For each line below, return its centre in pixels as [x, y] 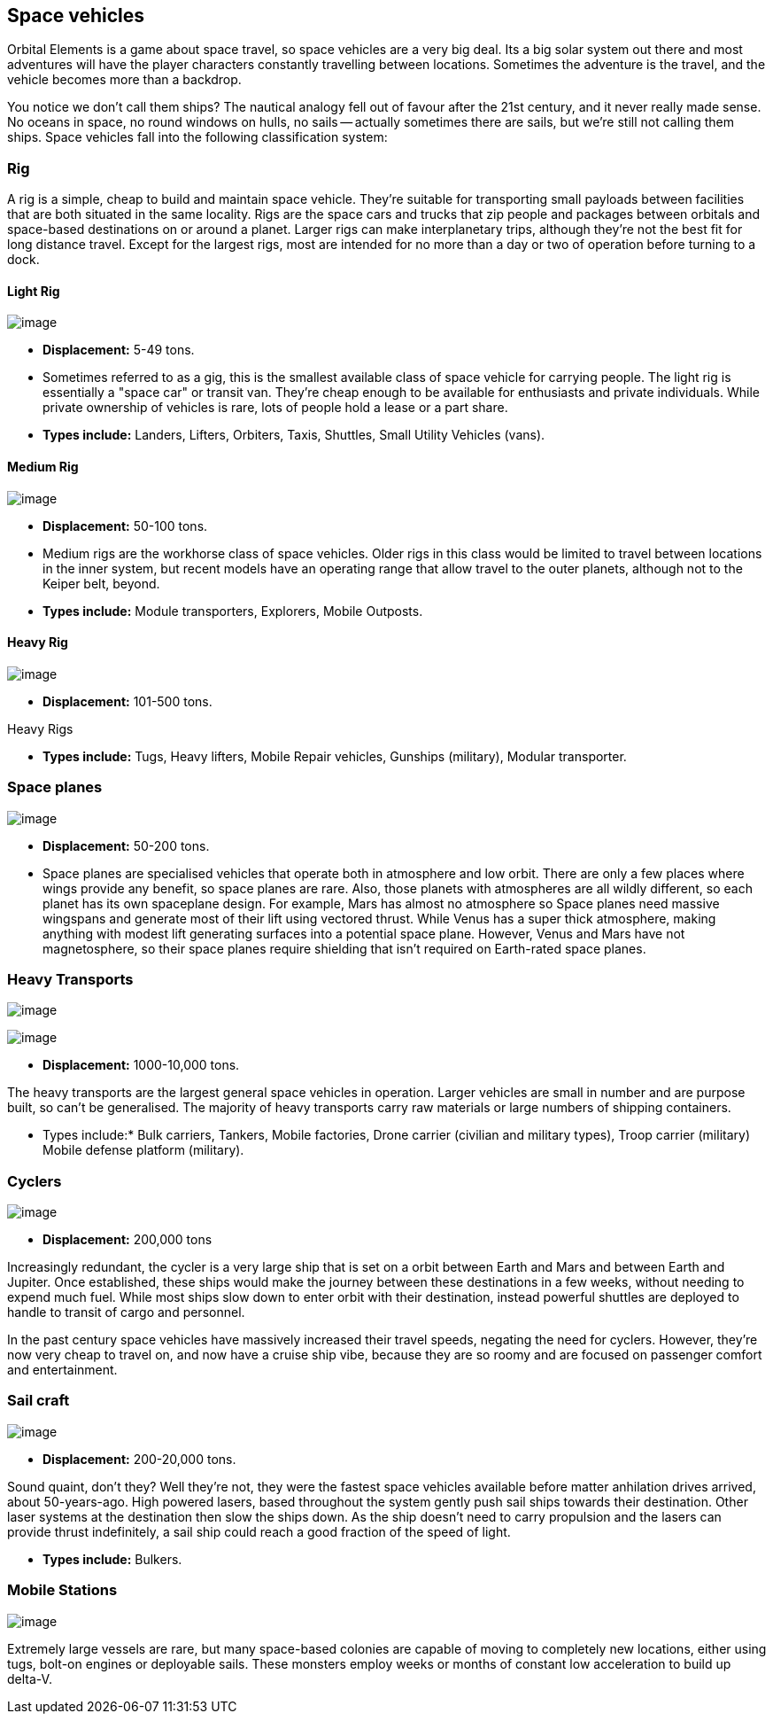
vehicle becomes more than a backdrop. [124, 80]
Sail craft [39, 1401]
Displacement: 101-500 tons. [128, 701]
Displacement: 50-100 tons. [125, 526]
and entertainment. [62, 1370]
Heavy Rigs [40, 728]
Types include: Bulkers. [112, 1559]
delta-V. [30, 1678]
